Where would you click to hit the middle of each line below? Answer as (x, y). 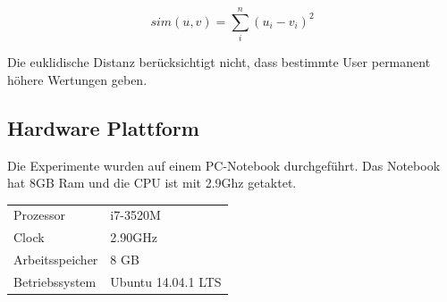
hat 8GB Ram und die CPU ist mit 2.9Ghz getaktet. (152, 183)
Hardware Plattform (103, 127)
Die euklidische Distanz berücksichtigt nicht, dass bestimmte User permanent (219, 62)
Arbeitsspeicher (56, 260)
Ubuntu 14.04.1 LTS (166, 281)
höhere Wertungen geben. (77, 79)
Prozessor (39, 215)
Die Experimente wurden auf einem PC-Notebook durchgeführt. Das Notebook (224, 165)
